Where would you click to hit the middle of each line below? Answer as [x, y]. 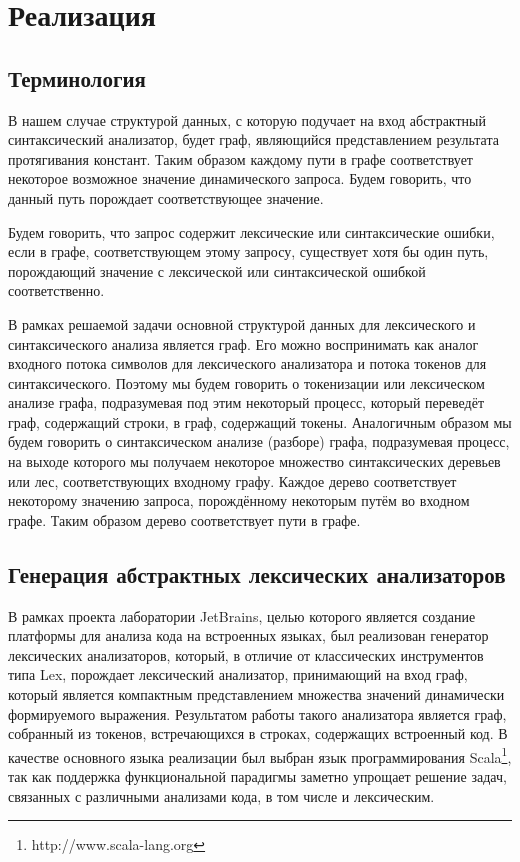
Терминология [77, 77]
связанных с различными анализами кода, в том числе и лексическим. [221, 795]
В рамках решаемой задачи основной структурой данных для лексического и [242, 323]
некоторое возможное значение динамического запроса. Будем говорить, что [240, 178]
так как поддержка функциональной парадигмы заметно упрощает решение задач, [257, 776]
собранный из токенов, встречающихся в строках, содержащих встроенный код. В [258, 733]
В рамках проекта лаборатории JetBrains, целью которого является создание [242, 615]
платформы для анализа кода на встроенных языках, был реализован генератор [248, 635]
